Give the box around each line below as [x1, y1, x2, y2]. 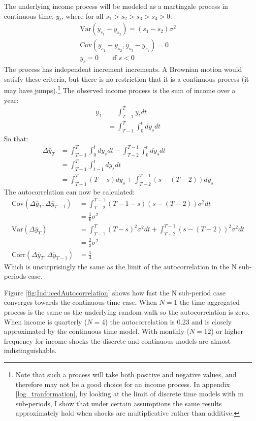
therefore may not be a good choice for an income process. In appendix [15, 379, 230, 389]
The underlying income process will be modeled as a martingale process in [4, 1, 228, 11]
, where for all [62, 10, 104, 21]
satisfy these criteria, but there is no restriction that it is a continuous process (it [4, 73, 249, 84]
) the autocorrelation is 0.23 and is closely [105, 316, 232, 326]
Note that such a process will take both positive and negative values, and [15, 369, 237, 379]
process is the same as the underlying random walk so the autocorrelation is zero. [4, 306, 250, 317]
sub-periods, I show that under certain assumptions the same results [15, 398, 222, 408]
